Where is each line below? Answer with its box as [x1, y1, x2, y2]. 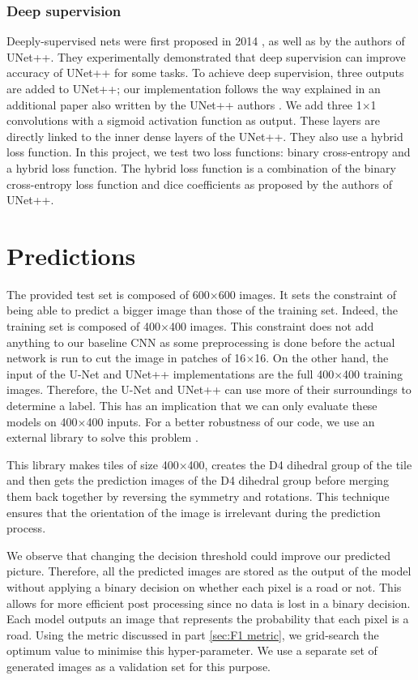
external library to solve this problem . [6, 429, 198, 446]
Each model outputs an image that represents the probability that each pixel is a [6, 610, 409, 627]
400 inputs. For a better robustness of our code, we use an [86, 413, 375, 430]
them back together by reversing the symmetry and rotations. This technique [6, 488, 390, 504]
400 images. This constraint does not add [168, 318, 374, 335]
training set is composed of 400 [6, 318, 161, 335]
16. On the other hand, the [254, 349, 389, 366]
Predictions [6, 238, 136, 272]
